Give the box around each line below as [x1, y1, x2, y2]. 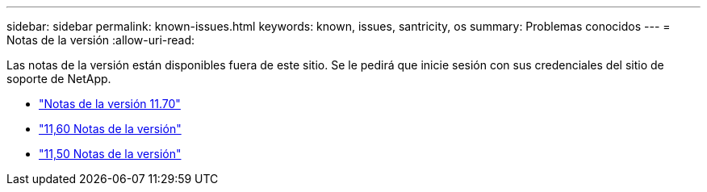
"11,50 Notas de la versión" [39, 147, 182, 161]
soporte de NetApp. [6, 72, 111, 86]
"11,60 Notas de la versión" [39, 122, 182, 136]
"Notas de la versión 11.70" [39, 97, 181, 111]
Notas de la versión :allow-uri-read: [6, 33, 195, 47]
